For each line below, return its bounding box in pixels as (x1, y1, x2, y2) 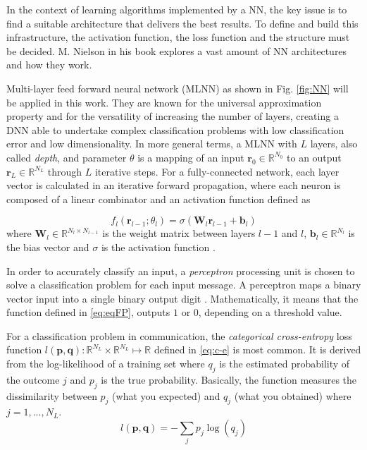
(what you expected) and (112, 388, 220, 403)
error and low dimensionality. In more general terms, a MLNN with (6, 136, 297, 151)
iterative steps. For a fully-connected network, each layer (94, 164, 340, 178)
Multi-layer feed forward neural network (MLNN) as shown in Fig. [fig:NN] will (6, 80, 349, 95)
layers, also (310, 136, 358, 151)
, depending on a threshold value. (198, 305, 342, 320)
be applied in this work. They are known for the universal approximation (6, 95, 322, 109)
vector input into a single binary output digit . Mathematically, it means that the (6, 291, 359, 305)
